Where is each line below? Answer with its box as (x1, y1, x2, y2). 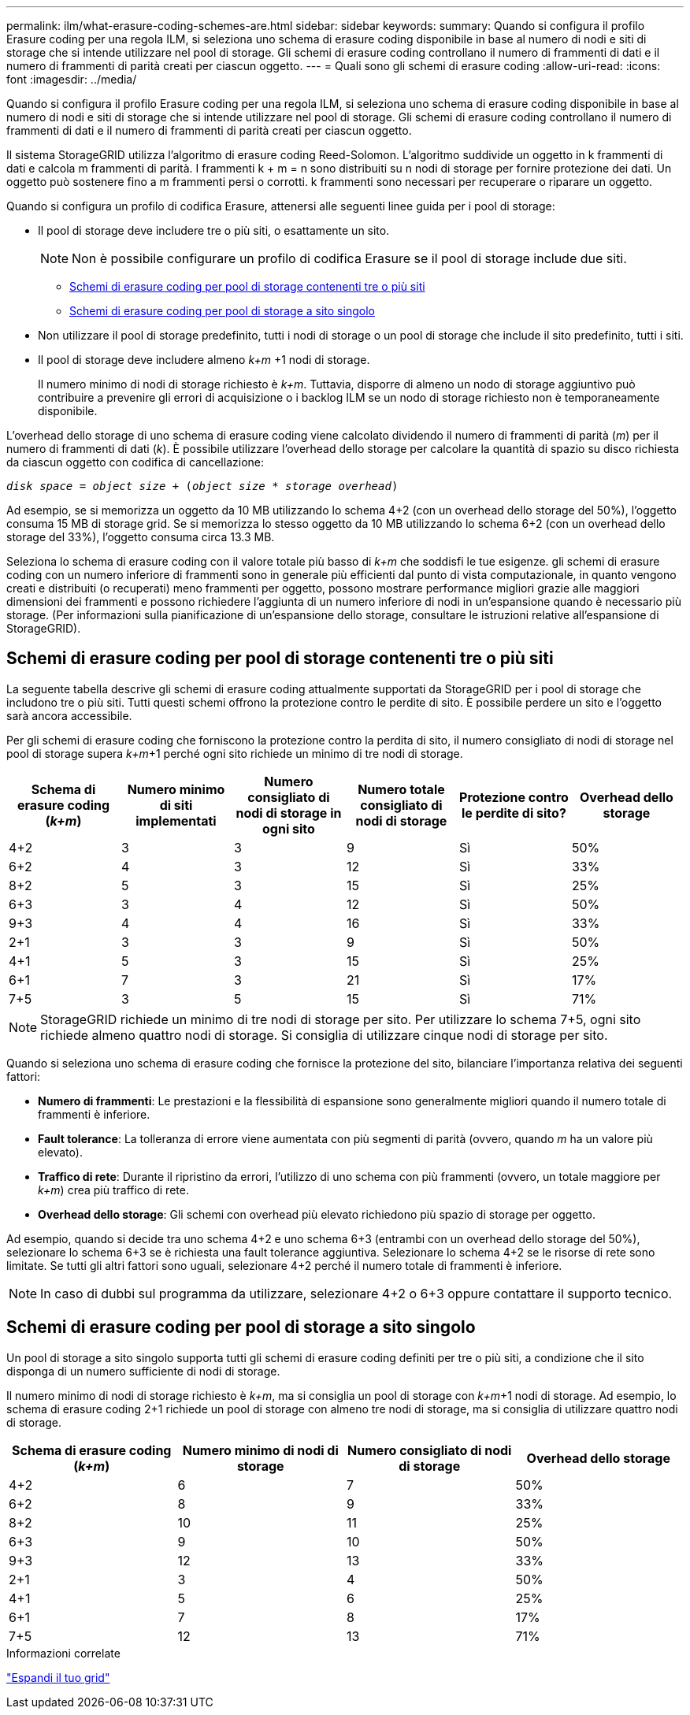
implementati (135, 812, 217, 829)
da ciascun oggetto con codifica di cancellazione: (6, 455, 264, 469)
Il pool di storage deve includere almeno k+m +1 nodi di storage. (38, 353, 370, 366)
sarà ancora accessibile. (6, 708, 132, 722)
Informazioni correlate (6, 1646, 121, 1660)
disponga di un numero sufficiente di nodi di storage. (6, 1364, 280, 1378)
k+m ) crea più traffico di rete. (38, 1182, 189, 1197)
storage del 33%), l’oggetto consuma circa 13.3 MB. (6, 530, 275, 544)
